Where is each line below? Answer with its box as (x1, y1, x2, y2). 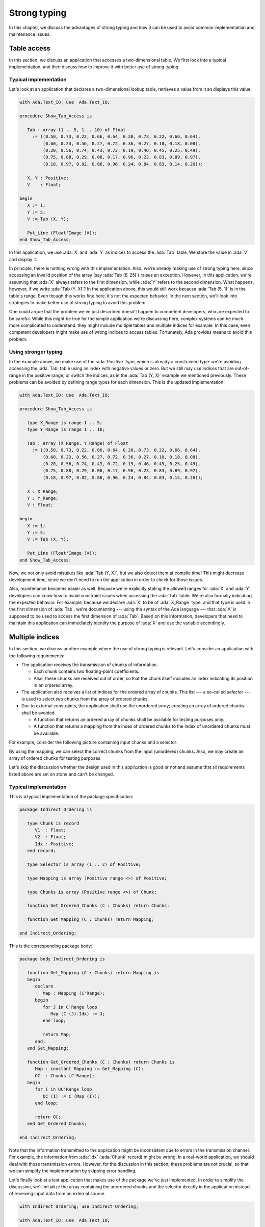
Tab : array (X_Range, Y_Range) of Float (27, 440, 129, 446)
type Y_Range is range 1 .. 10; (27, 427, 105, 432)
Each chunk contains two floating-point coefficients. (33, 668, 140, 674)
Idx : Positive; (35, 841, 74, 847)
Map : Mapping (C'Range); (42, 990, 105, 996)
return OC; (35, 1114, 61, 1120)
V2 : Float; (35, 834, 66, 840)
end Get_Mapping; (27, 1045, 69, 1051)
